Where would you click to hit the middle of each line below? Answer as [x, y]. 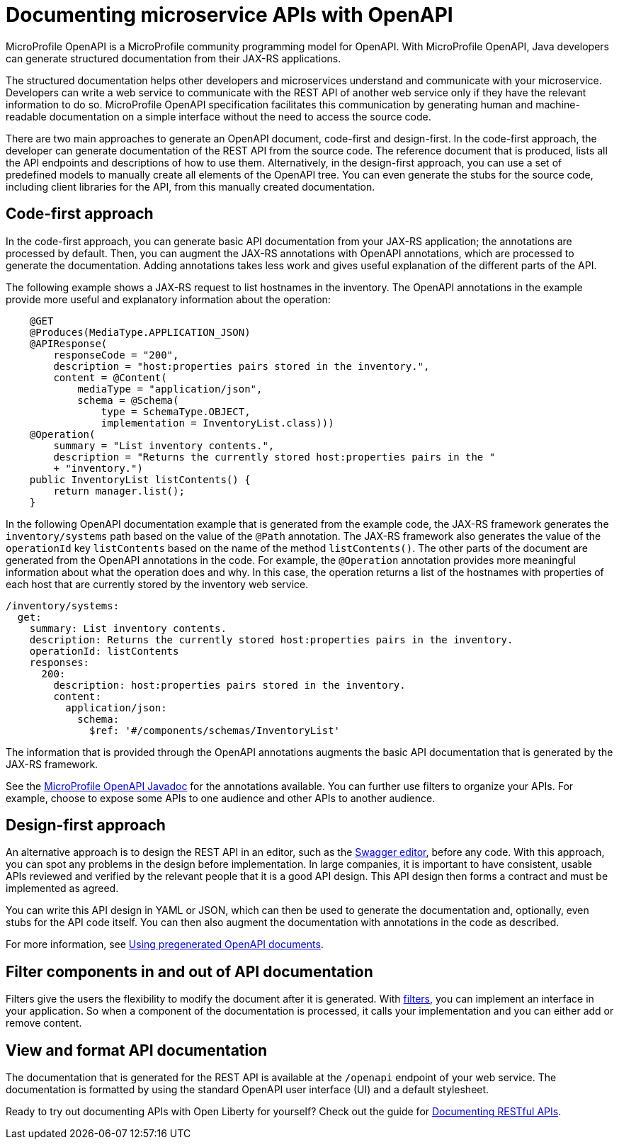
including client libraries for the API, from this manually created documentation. [191, 186]
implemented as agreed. [62, 889]
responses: [59, 662]
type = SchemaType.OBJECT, [176, 411]
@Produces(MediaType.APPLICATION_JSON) [140, 332]
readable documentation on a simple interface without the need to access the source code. [218, 116]
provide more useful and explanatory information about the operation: [168, 299]
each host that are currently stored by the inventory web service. [157, 584]
